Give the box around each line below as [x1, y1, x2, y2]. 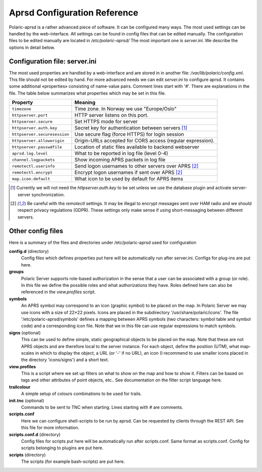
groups [9, 269, 24, 275]
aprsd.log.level [12, 151, 48, 156]
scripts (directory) [9, 452, 46, 457]
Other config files [9, 227, 63, 235]
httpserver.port [12, 112, 48, 118]
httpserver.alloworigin [12, 138, 65, 143]
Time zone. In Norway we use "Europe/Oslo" [74, 106, 177, 112]
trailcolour [9, 384, 31, 390]
